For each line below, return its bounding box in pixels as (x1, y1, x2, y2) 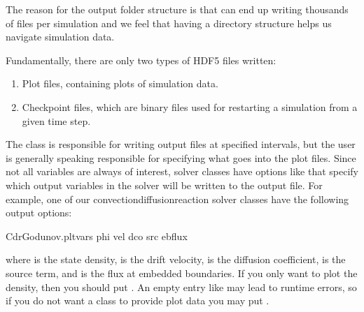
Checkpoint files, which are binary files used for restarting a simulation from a (22, 99, 358, 114)
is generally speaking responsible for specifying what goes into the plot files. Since (6, 150, 356, 165)
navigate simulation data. (6, 29, 115, 44)
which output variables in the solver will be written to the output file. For (6, 177, 323, 192)
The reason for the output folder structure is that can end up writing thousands (6, 2, 349, 16)
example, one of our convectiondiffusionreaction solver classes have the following (6, 191, 349, 206)
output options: (6, 205, 72, 220)
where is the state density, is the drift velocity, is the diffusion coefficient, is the (6, 252, 346, 267)
